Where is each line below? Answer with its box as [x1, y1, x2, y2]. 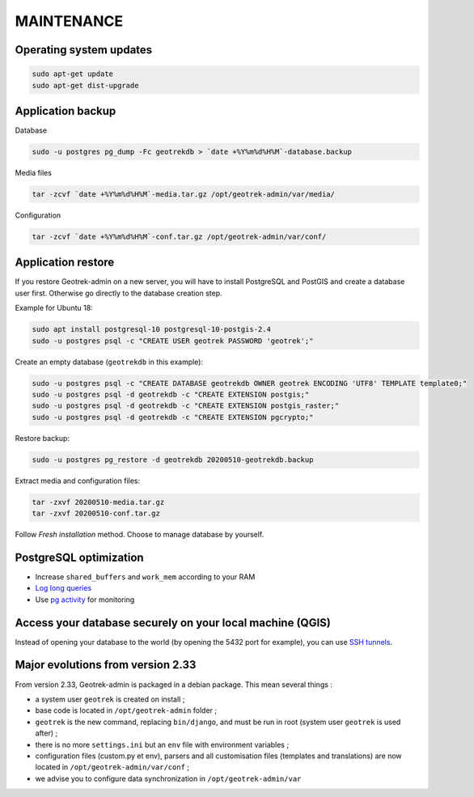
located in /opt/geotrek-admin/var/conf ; [35, 762, 190, 772]
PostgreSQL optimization [15, 550, 145, 564]
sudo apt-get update [32, 70, 113, 78]
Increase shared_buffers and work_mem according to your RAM [35, 571, 256, 582]
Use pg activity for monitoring [35, 595, 135, 604]
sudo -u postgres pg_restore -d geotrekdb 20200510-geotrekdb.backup [32, 455, 314, 464]
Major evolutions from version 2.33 [15, 658, 197, 672]
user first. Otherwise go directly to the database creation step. [15, 288, 222, 298]
